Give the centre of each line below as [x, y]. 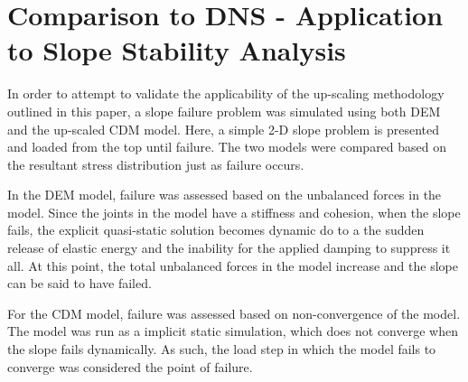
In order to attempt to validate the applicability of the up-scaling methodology [226, 93]
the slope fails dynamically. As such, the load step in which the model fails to [222, 349]
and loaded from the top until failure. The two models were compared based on [227, 147]
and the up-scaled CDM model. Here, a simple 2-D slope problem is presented [224, 129]
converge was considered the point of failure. [130, 366]
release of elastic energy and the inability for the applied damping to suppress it [229, 248]
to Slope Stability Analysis [177, 50]
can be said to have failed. [80, 283]
